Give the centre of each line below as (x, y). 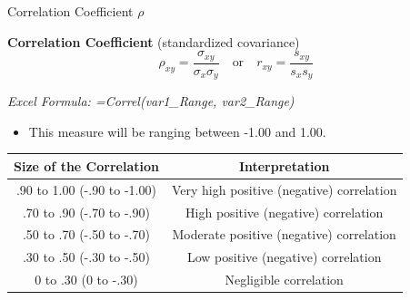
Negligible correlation (284, 280)
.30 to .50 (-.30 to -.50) (86, 257)
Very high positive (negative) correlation (284, 189)
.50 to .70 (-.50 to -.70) (86, 234)
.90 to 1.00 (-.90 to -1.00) (86, 189)
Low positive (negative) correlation (284, 257)
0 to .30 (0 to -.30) (86, 280)
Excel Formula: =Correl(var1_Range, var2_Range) (151, 101)
